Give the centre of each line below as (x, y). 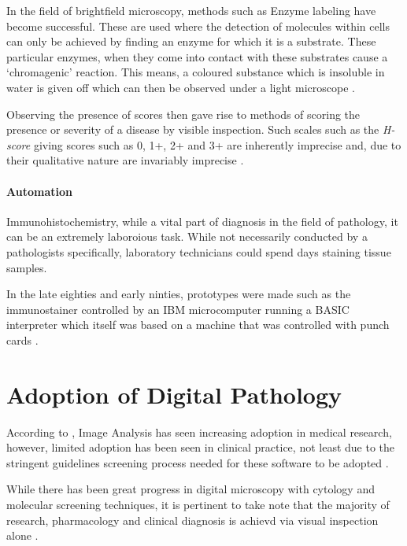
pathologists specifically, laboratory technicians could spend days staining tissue (199, 251)
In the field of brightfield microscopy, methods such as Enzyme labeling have (191, 10)
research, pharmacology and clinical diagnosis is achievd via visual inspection (192, 520)
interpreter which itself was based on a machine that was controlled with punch (198, 325)
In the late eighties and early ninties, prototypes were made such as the (179, 294)
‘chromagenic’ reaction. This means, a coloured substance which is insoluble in (196, 72)
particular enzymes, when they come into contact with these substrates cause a (197, 56)
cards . (22, 339)
